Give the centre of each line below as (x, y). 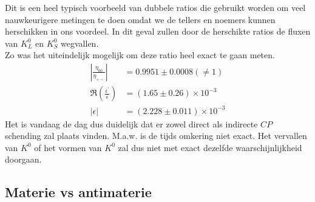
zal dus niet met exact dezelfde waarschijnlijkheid (210, 147)
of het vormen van (68, 147)
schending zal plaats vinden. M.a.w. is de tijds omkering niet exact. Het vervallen (156, 136)
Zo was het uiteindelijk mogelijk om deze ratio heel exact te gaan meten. (140, 55)
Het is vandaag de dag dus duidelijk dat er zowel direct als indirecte (131, 123)
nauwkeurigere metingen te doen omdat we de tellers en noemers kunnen (140, 19)
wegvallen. (80, 43)
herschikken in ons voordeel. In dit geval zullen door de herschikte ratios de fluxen (158, 31)
